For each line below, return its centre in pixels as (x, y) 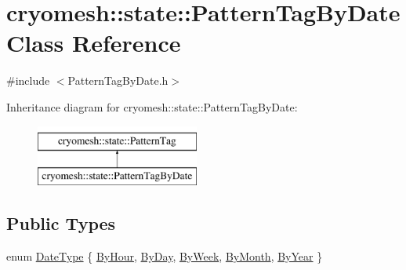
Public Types (61, 223)
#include (28, 80)
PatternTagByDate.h (118, 80)
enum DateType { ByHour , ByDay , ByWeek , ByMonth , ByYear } (165, 255)
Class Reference (94, 43)
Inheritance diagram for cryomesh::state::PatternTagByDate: (152, 106)
